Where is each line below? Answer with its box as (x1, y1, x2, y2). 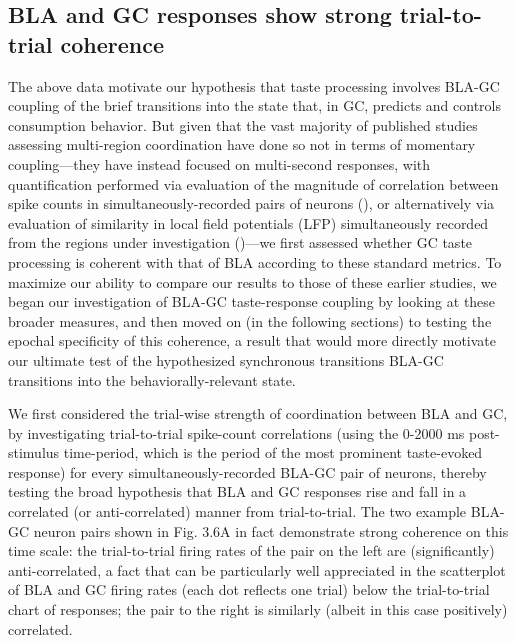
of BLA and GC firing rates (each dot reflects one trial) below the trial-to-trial (8, 579, 490, 600)
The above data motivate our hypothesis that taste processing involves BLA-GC (8, 75, 500, 96)
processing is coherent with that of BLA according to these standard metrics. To (8, 251, 502, 272)
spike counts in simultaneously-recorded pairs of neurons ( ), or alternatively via (8, 193, 495, 214)
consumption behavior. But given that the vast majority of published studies (8, 114, 478, 135)
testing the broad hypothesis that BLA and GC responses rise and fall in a (8, 481, 467, 502)
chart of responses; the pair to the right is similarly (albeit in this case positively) (8, 599, 508, 620)
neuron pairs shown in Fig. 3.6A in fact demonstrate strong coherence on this (33, 520, 509, 541)
